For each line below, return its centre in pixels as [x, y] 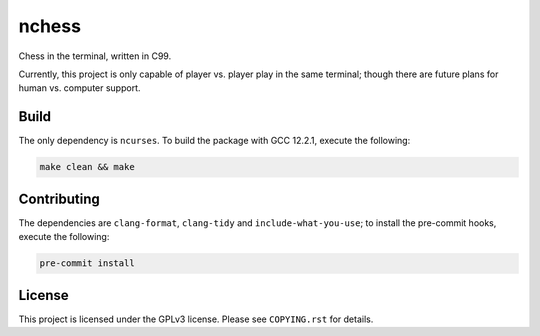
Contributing [59, 198]
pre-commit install [87, 263]
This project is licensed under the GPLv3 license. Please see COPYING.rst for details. [196, 319]
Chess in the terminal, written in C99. [95, 56]
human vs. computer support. [79, 88]
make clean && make [87, 167]
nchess [50, 26]
